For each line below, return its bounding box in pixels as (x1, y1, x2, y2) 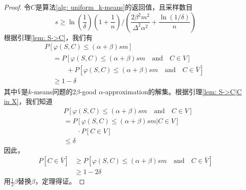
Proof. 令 (4, 2, 31, 12)
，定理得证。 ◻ (35, 176, 85, 186)
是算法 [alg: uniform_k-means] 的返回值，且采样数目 (35, 2, 193, 12)
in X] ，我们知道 (4, 96, 53, 106)
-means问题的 (31, 87, 73, 97)
